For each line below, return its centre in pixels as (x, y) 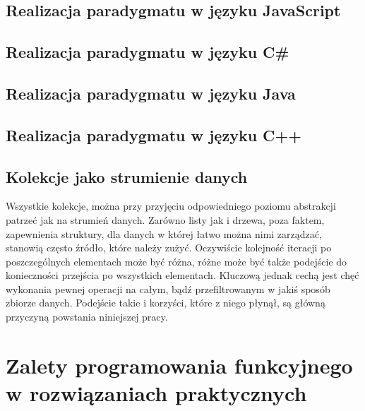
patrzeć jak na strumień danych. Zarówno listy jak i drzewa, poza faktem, (165, 219)
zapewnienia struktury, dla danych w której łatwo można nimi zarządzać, (164, 233)
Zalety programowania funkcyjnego (179, 365)
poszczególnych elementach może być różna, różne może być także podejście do (176, 261)
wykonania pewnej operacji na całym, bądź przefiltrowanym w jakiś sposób (168, 288)
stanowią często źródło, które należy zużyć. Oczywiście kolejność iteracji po (169, 248)
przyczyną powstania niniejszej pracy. (87, 317)
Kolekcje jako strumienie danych (127, 176)
